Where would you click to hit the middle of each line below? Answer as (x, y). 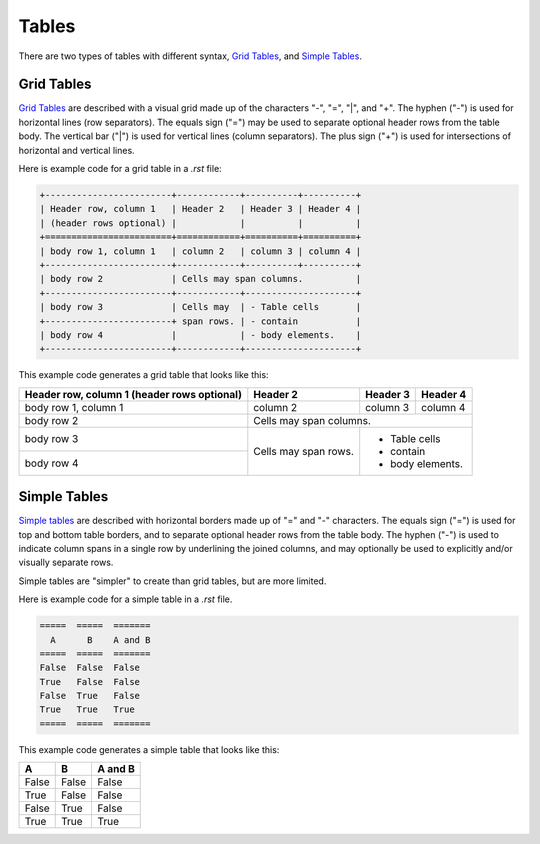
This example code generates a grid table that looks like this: (143, 375)
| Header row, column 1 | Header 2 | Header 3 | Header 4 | (200, 209)
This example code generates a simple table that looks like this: (149, 749)
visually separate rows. (66, 562)
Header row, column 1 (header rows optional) (133, 394)
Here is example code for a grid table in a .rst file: (120, 169)
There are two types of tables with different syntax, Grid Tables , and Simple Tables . (190, 56)
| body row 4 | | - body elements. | (200, 334)
